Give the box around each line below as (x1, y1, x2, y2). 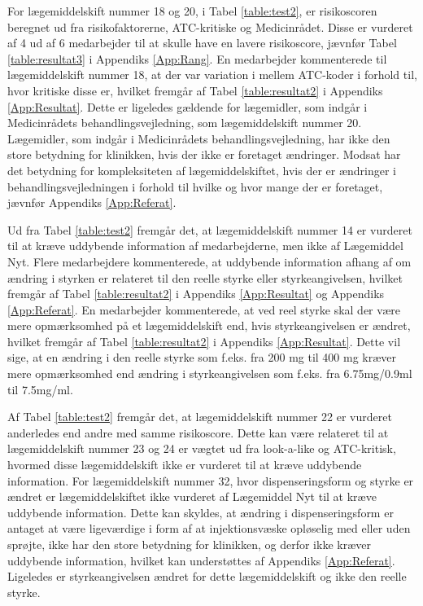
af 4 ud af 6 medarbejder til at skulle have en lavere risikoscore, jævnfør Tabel (7, 34, 397, 51)
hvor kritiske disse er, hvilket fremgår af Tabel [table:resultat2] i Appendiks (7, 81, 383, 99)
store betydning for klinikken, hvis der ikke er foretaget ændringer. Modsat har (7, 146, 401, 163)
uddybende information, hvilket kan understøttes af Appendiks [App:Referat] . (7, 551, 395, 569)
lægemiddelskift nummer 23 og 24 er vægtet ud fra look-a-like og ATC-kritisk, (7, 440, 396, 457)
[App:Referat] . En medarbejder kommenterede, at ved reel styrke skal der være (7, 301, 401, 318)
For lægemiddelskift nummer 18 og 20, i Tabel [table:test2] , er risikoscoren (7, 2, 377, 19)
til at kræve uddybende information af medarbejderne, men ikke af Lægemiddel (7, 237, 403, 254)
